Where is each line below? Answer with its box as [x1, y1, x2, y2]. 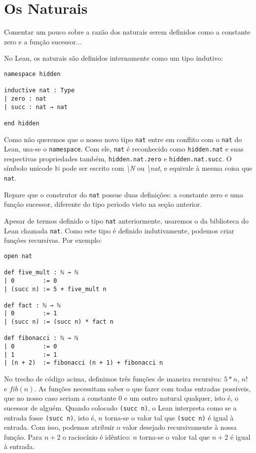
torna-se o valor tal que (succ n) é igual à [105, 412, 234, 422]
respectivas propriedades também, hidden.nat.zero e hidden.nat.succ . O [4, 153, 232, 163]
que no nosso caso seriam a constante [4, 393, 116, 403]
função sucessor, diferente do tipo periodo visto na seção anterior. [4, 199, 202, 209]
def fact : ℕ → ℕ [4, 302, 61, 309]
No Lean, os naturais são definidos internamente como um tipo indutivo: [4, 53, 223, 63]
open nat [4, 252, 33, 260]
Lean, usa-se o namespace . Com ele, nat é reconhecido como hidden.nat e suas [4, 144, 244, 154]
